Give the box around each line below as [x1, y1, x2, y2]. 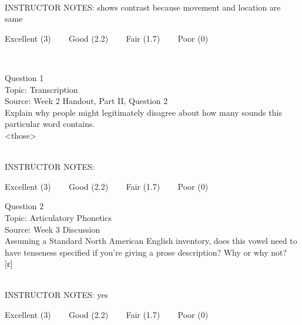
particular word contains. [5, 118, 95, 130]
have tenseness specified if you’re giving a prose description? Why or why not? [5, 246, 287, 258]
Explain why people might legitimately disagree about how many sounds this [5, 106, 282, 118]
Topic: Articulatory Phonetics [5, 211, 112, 223]
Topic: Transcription [5, 83, 78, 95]
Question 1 [5, 71, 44, 83]
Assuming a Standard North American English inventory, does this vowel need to [5, 234, 297, 247]
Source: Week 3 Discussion [5, 223, 100, 235]
